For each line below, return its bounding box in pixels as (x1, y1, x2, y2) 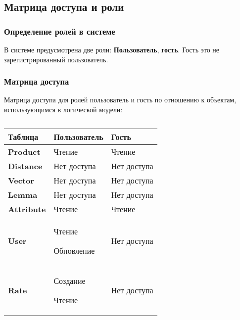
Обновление (53, 244, 95, 256)
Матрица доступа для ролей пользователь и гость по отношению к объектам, (4, 94, 237, 105)
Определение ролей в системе (4, 25, 115, 37)
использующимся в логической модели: (4, 104, 123, 114)
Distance (8, 160, 43, 172)
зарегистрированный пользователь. (4, 54, 108, 64)
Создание (53, 274, 86, 286)
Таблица (8, 131, 39, 142)
